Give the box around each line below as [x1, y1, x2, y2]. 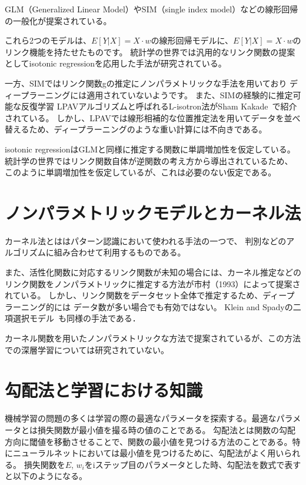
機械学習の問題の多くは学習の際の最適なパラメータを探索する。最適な [5, 412, 277, 424]
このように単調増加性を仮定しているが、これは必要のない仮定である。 [5, 166, 277, 178]
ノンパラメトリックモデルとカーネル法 [5, 200, 301, 224]
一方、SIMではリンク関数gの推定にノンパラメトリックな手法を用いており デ [5, 77, 298, 89]
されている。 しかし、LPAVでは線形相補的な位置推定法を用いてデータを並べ [5, 111, 301, 124]
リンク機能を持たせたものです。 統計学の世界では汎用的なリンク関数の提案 [5, 45, 295, 58]
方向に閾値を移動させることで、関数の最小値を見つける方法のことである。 [5, 435, 292, 447]
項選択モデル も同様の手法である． [5, 312, 141, 324]
